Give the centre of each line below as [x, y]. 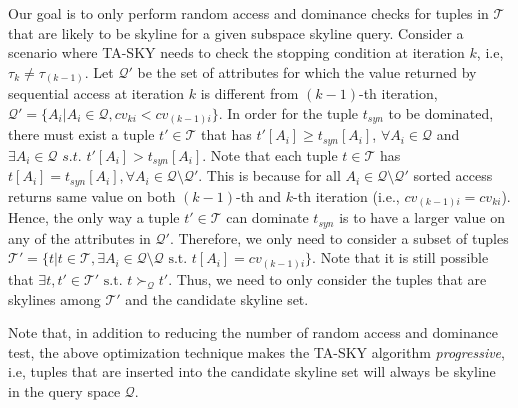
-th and [259, 195]
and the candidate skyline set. [217, 298]
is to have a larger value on [422, 217]
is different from [249, 93]
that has [226, 134]
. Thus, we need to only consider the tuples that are [327, 278]
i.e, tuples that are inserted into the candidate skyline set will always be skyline [252, 371]
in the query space [64, 391]
